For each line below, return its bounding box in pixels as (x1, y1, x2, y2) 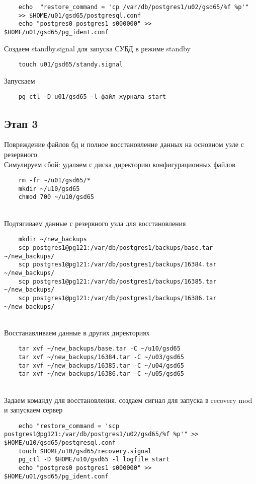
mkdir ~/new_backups (18, 236, 87, 243)
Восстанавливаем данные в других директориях (4, 327, 150, 337)
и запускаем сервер (4, 404, 63, 415)
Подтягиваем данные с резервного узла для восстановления (4, 218, 186, 228)
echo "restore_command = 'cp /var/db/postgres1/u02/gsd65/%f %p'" (18, 4, 249, 11)
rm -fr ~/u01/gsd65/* (18, 177, 91, 184)
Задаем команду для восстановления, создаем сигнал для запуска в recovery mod (4, 394, 252, 405)
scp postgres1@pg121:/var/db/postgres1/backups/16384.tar (18, 261, 217, 268)
